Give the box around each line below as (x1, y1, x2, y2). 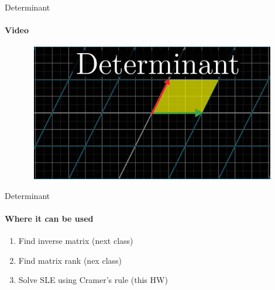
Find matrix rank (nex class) (18, 254, 122, 266)
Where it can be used (5, 212, 94, 224)
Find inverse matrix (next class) (18, 235, 133, 247)
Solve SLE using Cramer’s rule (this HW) (18, 274, 168, 286)
